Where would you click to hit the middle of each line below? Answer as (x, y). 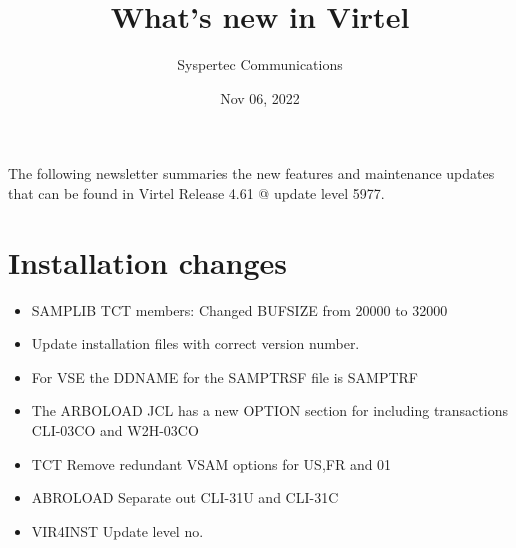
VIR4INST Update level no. (117, 530)
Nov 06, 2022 (260, 97)
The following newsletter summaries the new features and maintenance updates (251, 173)
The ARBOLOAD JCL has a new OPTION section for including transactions (269, 410)
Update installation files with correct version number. (195, 343)
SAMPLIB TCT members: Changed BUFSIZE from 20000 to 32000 (239, 309)
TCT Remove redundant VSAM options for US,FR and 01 (211, 463)
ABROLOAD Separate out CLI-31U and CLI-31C (185, 497)
